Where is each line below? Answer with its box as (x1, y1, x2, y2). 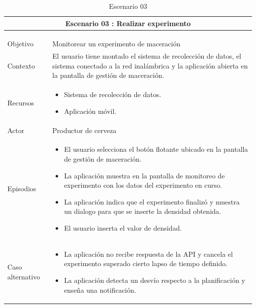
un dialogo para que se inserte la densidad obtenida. (64, 206, 221, 216)
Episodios (7, 183, 36, 194)
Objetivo (7, 38, 33, 49)
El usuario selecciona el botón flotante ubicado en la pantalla (64, 144, 248, 154)
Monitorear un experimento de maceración (52, 38, 181, 49)
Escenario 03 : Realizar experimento (65, 18, 191, 28)
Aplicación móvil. (64, 105, 117, 116)
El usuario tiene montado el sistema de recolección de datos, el (52, 51, 241, 61)
